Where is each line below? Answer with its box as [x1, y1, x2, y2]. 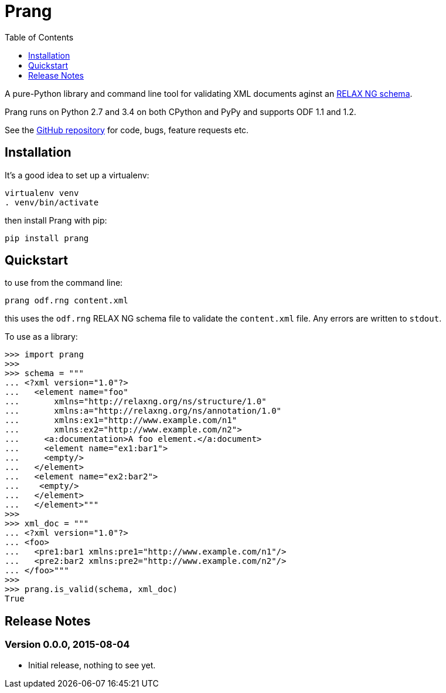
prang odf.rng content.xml [5, 296, 128, 306]
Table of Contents [5, 32, 74, 42]
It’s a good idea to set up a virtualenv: [5, 170, 149, 180]
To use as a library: [5, 332, 78, 342]
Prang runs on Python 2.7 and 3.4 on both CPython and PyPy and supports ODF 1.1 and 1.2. [5, 106, 356, 117]
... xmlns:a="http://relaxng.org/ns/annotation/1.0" [5, 406, 282, 416]
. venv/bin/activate [5, 197, 99, 207]
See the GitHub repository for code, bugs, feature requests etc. [5, 124, 249, 135]
